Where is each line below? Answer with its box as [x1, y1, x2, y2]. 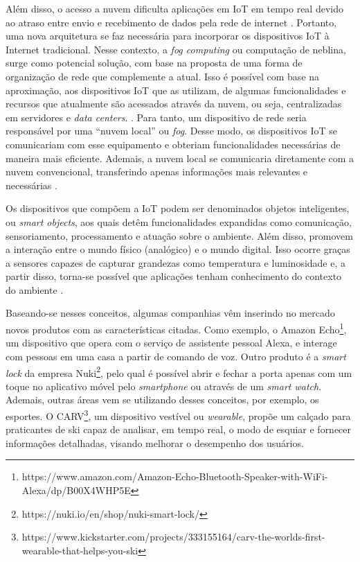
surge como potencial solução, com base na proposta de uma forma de [6, 55, 303, 70]
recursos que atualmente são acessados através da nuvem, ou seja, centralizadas [6, 96, 342, 111]
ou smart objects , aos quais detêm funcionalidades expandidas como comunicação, [6, 214, 352, 229]
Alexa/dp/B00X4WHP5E [21, 482, 131, 497]
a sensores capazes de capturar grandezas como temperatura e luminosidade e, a [6, 255, 346, 270]
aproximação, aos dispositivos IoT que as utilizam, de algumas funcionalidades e [6, 82, 346, 97]
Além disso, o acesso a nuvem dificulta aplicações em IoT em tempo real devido [6, 1, 343, 15]
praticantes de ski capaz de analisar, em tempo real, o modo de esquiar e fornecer [6, 422, 352, 437]
